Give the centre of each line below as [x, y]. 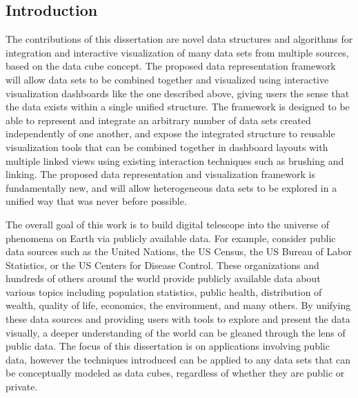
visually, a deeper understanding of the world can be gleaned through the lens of [176, 332]
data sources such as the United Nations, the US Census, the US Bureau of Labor [179, 251]
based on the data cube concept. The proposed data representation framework [171, 66]
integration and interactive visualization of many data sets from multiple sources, [177, 52]
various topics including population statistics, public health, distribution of [164, 291]
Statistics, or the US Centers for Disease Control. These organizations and [162, 265]
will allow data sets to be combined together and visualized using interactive [167, 79]
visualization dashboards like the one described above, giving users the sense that [178, 93]
